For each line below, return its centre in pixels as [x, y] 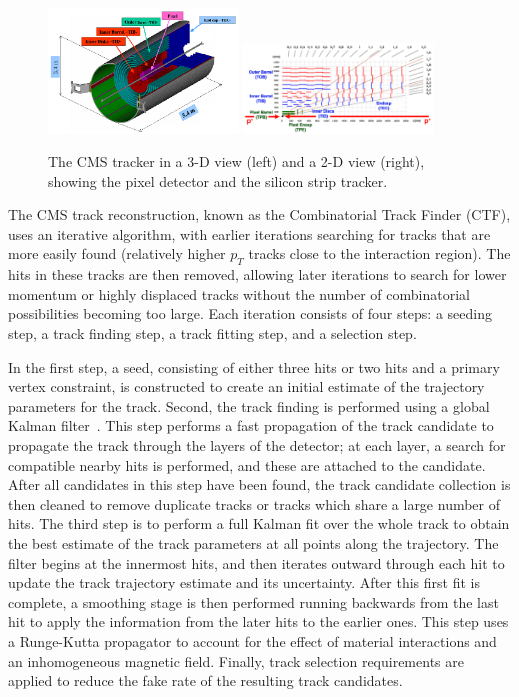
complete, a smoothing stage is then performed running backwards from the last [253, 601]
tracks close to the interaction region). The [379, 253]
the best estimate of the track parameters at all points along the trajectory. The [253, 542]
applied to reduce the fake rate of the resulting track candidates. [205, 680]
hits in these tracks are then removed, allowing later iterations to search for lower [257, 274]
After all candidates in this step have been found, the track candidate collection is [259, 484]
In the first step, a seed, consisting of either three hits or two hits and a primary [254, 366]
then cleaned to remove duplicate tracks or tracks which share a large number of [254, 503]
